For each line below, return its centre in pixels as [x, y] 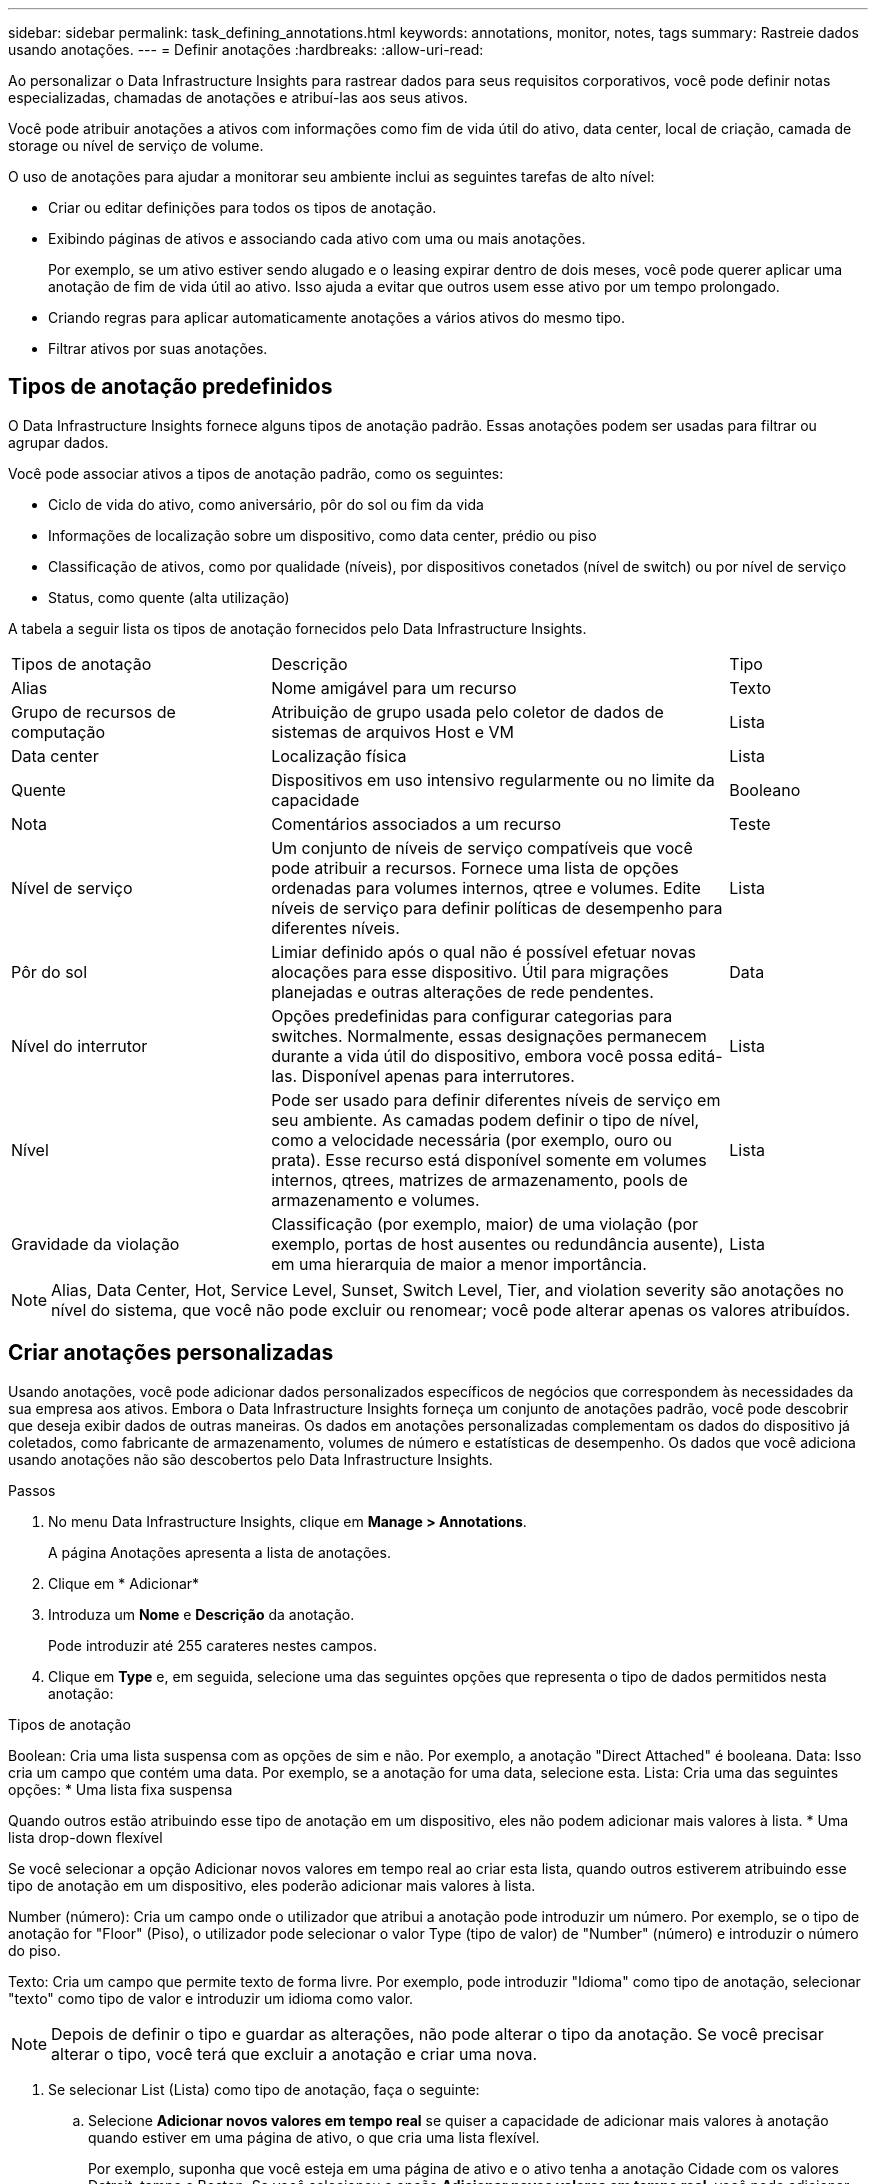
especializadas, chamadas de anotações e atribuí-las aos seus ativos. [238, 97]
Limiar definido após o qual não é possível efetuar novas [483, 951]
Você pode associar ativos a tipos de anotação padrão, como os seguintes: [256, 473]
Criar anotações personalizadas [171, 1353]
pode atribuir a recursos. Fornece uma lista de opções [475, 867]
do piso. [34, 1950]
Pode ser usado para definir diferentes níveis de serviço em [496, 1099]
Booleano [765, 789]
